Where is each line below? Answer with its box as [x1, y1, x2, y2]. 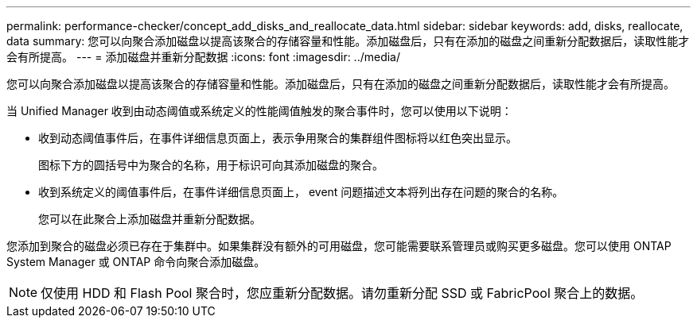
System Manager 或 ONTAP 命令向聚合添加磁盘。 [6, 255, 266, 268]
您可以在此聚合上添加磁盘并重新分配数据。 [38, 212, 261, 226]
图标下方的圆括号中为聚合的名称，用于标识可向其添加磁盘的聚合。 [38, 158, 384, 172]
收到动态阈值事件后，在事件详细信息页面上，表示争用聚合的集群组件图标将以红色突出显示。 [38, 131, 517, 145]
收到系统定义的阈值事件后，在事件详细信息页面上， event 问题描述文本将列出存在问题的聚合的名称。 [38, 185, 564, 199]
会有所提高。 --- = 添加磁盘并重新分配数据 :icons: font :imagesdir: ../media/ [6, 50, 401, 64]
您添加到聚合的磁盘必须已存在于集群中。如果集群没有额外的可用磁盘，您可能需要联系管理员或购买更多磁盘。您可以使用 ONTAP [6, 239, 672, 253]
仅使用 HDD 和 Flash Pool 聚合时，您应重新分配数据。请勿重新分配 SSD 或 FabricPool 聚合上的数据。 [41, 285, 644, 301]
